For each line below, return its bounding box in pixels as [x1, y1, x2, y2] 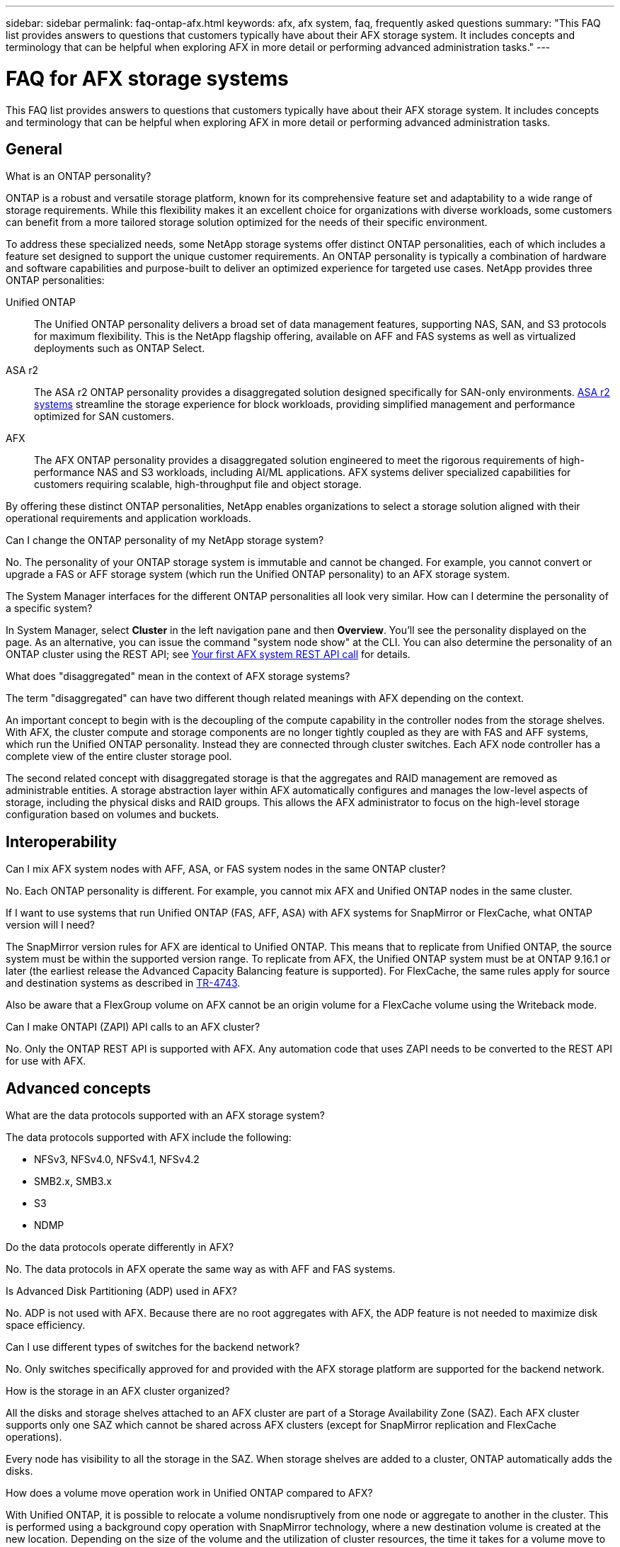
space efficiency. [6, 1319, 86, 1332]
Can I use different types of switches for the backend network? [6, 1341, 300, 1354]
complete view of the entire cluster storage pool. [6, 750, 232, 763]
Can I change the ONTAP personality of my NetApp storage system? [6, 534, 324, 547]
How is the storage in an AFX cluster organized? [6, 1385, 230, 1398]
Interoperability [6, 832, 117, 851]
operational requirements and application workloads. [6, 512, 251, 525]
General [6, 140, 63, 158]
